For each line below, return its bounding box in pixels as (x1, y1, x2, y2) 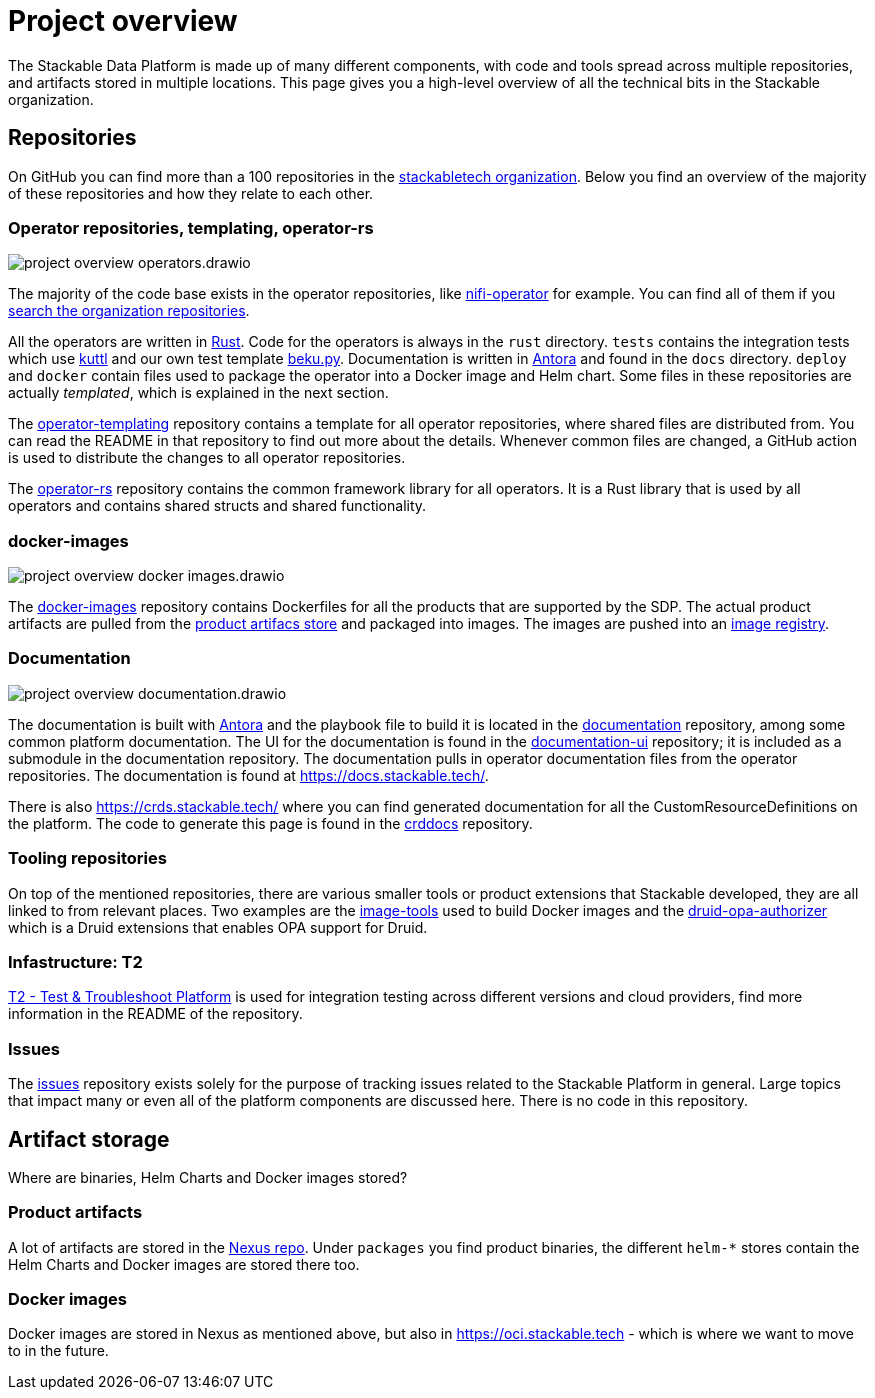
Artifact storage (8, 1126, 170, 1152)
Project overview (8, 4, 238, 38)
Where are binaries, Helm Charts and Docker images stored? (8, 1168, 408, 1186)
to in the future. (8, 1342, 109, 1360)
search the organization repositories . (8, 302, 250, 320)
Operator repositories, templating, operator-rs (8, 217, 374, 238)
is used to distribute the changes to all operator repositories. (8, 449, 406, 467)
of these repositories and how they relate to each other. (8, 184, 374, 202)
